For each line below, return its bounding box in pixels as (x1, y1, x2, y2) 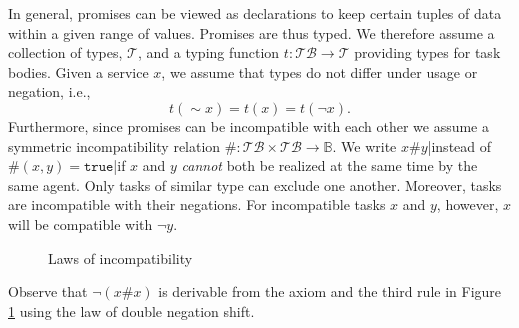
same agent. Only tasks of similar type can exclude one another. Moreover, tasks (8, 174, 502, 195)
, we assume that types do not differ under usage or (161, 61, 478, 82)
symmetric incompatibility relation (8, 135, 221, 156)
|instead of (427, 135, 492, 156)
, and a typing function (137, 42, 280, 63)
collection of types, (8, 42, 123, 63)
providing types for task (354, 42, 501, 63)
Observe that (8, 281, 88, 302)
